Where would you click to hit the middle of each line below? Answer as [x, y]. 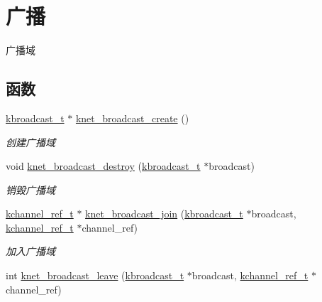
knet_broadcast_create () [132, 118]
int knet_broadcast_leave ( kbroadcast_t [95, 275]
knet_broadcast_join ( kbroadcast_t [164, 214]
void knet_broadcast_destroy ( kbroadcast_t [103, 166]
